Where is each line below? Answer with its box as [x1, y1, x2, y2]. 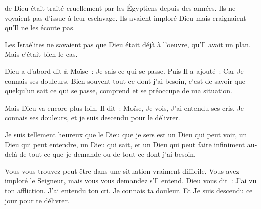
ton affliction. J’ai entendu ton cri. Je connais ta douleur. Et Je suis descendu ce [5, 185, 253, 195]
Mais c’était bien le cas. [5, 49, 78, 59]
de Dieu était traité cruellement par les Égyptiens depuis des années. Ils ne [5, 3, 236, 13]
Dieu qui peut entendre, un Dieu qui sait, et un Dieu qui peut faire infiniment [5, 139, 245, 149]
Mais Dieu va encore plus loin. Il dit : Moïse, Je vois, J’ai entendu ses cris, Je [5, 102, 244, 113]
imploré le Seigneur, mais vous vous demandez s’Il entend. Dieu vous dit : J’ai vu [5, 175, 257, 186]
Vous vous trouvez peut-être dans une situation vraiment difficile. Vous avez [5, 165, 239, 176]
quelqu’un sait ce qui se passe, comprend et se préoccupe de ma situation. [5, 85, 233, 96]
